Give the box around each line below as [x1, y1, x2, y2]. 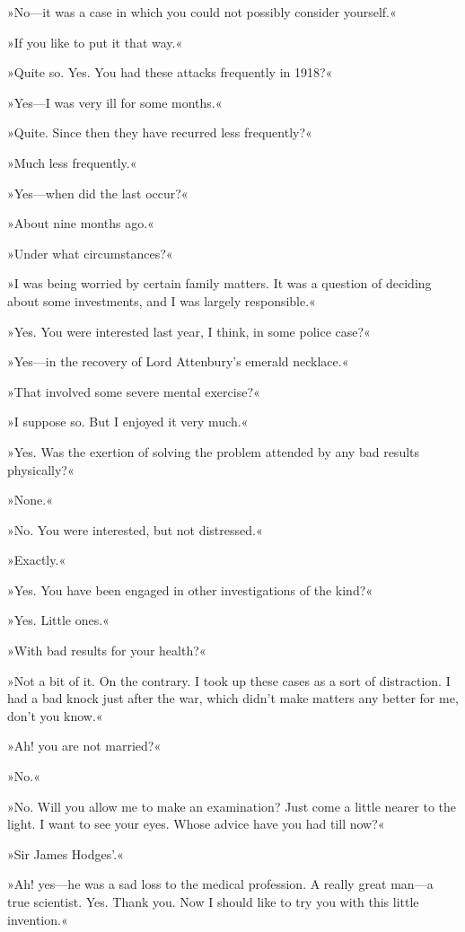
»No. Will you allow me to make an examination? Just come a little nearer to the [7, 796, 457, 815]
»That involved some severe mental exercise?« [7, 382, 260, 400]
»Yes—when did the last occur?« [7, 183, 189, 202]
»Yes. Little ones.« [7, 611, 110, 629]
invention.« [7, 910, 68, 928]
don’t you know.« [7, 706, 103, 725]
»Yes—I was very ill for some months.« [7, 92, 223, 111]
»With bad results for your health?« [7, 641, 206, 660]
